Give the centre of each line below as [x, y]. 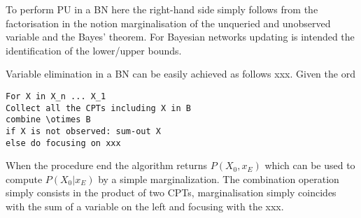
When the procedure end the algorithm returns [107, 165]
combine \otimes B [48, 120]
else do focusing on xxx [63, 143]
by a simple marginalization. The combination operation [219, 179]
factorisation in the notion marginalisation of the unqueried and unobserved [168, 23]
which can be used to [310, 165]
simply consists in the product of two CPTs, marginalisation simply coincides [171, 192]
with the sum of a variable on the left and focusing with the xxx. [145, 206]
